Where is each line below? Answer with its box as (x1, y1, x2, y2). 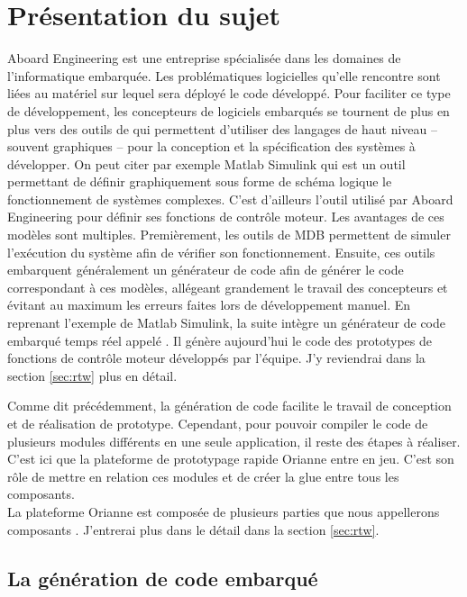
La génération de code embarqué (7, 564, 318, 592)
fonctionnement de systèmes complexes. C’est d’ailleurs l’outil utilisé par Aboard (7, 189, 453, 208)
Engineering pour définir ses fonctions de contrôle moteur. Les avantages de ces (7, 207, 444, 226)
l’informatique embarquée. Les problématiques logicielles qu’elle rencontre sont (7, 66, 441, 85)
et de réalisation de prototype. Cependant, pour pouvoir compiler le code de (7, 414, 428, 432)
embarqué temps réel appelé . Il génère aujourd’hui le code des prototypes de (7, 330, 432, 349)
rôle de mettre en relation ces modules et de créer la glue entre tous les (7, 466, 399, 485)
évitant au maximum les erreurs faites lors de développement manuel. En (7, 295, 411, 314)
